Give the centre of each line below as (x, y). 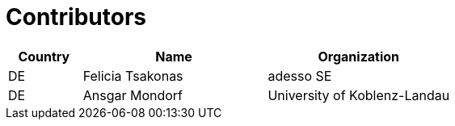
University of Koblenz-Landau (359, 95)
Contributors (76, 17)
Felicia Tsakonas (133, 76)
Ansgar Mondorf (133, 95)
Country (44, 56)
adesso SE (300, 76)
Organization (359, 56)
